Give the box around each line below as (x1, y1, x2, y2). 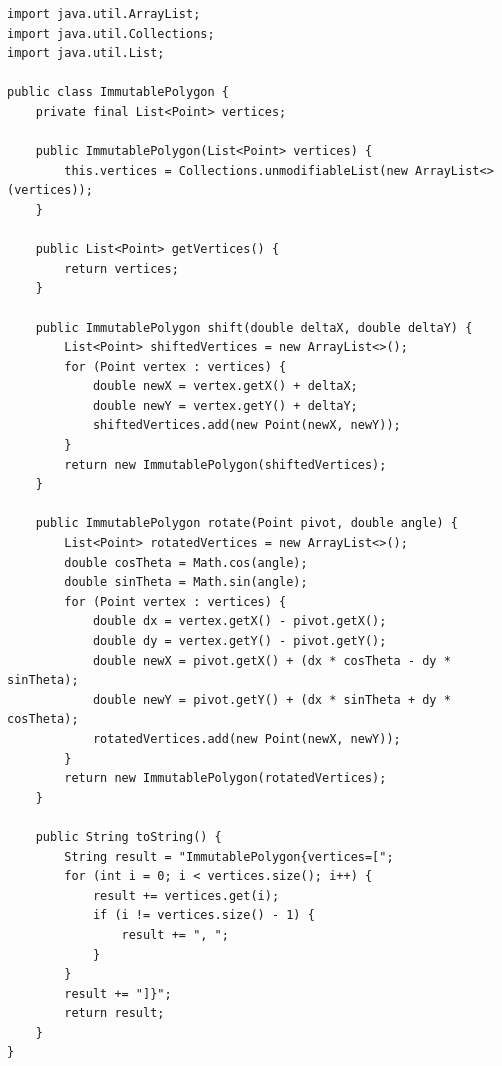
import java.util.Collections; (7, 26, 215, 41)
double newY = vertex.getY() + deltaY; (92, 398, 358, 413)
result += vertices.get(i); (92, 888, 280, 903)
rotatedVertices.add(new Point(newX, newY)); (92, 731, 401, 746)
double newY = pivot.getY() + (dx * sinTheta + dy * (92, 692, 451, 707)
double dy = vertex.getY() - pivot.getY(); (92, 634, 387, 648)
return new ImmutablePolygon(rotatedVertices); (64, 771, 387, 786)
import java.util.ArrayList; (7, 7, 201, 21)
